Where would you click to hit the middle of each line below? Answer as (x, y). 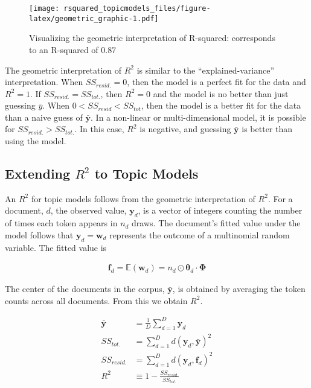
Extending (38, 173)
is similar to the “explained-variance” (205, 70)
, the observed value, (88, 210)
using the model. (36, 141)
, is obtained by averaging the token (239, 289)
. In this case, (99, 129)
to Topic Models (146, 173)
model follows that (39, 234)
